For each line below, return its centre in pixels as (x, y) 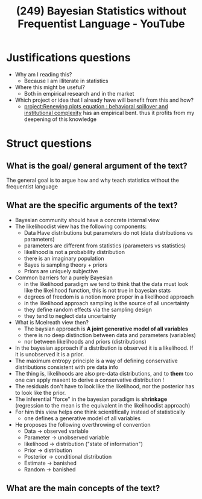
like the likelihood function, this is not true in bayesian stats (97, 290)
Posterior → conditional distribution (68, 456)
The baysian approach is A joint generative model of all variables (106, 329)
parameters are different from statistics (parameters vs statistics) (105, 246)
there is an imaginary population (64, 258)
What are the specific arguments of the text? (92, 206)
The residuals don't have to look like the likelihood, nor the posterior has (105, 386)
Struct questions (49, 144)
